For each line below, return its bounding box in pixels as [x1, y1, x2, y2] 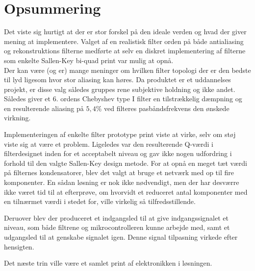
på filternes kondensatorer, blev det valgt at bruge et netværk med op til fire [4, 167, 234, 178]
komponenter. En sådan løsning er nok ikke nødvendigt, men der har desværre [4, 177, 239, 187]
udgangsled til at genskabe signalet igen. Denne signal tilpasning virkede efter [4, 232, 238, 242]
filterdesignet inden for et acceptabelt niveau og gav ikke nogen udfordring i [4, 148, 232, 158]
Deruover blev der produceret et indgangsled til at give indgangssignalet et [4, 212, 229, 223]
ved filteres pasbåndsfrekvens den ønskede [104, 103, 229, 113]
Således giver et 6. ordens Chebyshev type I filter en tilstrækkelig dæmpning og [4, 93, 242, 104]
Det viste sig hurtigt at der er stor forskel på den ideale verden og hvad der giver [4, 26, 247, 37]
